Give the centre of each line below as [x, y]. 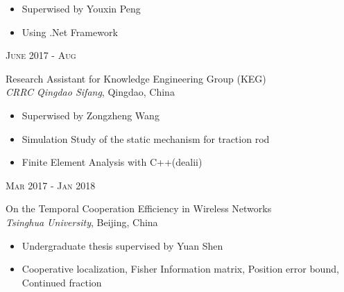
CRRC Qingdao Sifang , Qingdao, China [90, 92]
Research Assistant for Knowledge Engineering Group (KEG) [136, 78]
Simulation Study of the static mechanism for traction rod [146, 138]
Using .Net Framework [70, 32]
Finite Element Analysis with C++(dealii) [112, 162]
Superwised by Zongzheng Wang [91, 115]
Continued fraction [62, 282]
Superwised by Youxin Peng [81, 8]
